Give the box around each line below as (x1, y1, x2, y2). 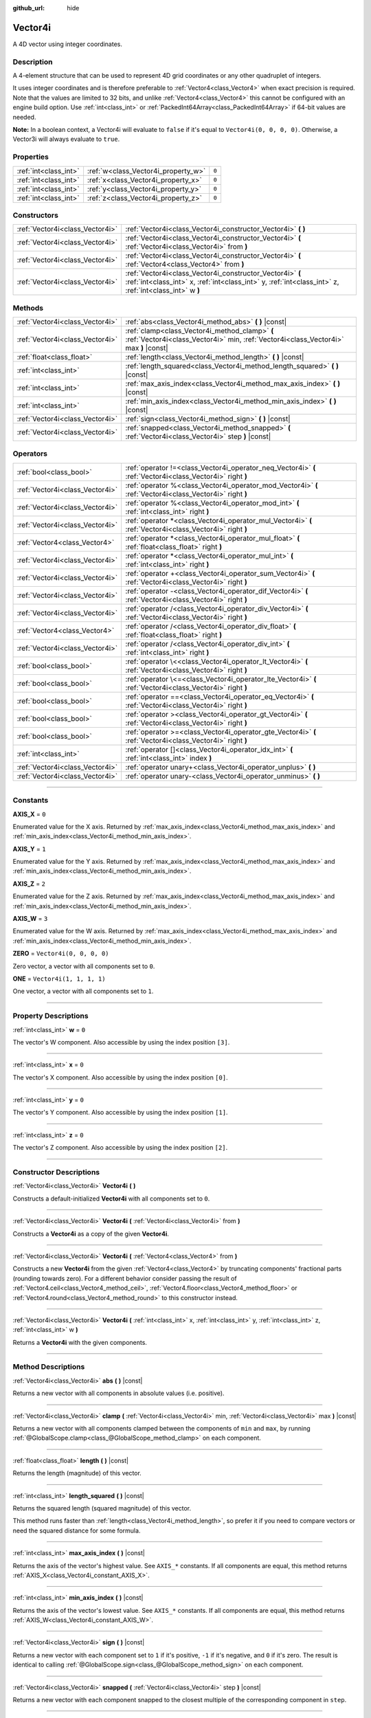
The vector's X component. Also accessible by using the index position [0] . (12, 1073, 228, 1082)
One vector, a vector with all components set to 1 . (12, 987, 154, 996)
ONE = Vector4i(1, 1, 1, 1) (12, 974, 106, 983)
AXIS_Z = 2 (12, 880, 46, 888)
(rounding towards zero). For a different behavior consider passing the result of (12, 1274, 237, 1282)
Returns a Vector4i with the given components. (12, 1338, 148, 1346)
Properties (12, 152, 49, 161)
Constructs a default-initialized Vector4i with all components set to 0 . (12, 1194, 210, 1203)
